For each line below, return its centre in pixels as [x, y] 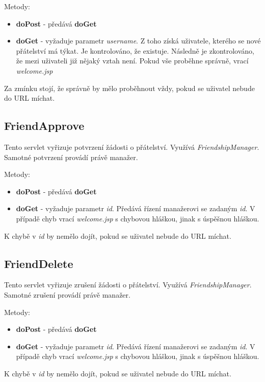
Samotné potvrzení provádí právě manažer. [71, 157]
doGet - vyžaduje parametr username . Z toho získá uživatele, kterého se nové [138, 41]
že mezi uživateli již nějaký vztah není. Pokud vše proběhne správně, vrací [132, 61]
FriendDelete [39, 263]
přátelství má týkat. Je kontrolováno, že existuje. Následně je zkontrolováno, [135, 50]
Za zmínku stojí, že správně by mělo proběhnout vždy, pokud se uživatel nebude [129, 88]
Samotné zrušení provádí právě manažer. [67, 294]
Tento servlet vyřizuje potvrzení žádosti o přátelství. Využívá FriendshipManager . [132, 147]
